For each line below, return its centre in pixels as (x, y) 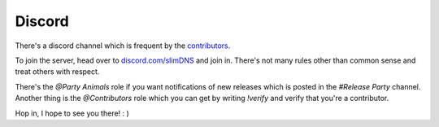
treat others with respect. (57, 72)
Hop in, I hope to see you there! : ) (72, 113)
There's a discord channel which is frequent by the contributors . (123, 46)
